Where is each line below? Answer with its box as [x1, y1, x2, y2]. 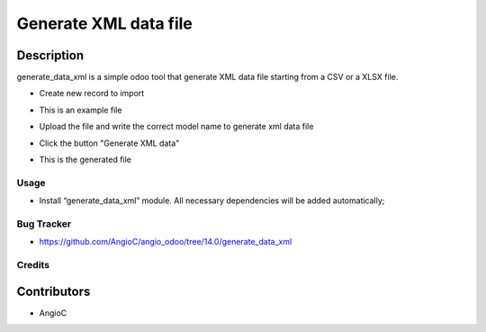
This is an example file [39, 104, 122, 115]
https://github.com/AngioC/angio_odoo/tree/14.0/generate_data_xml [39, 237, 292, 247]
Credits [16, 259, 49, 272]
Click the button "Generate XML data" [39, 138, 180, 148]
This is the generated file [39, 154, 132, 166]
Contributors [16, 283, 91, 299]
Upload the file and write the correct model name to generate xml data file [39, 121, 314, 132]
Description [16, 48, 85, 63]
